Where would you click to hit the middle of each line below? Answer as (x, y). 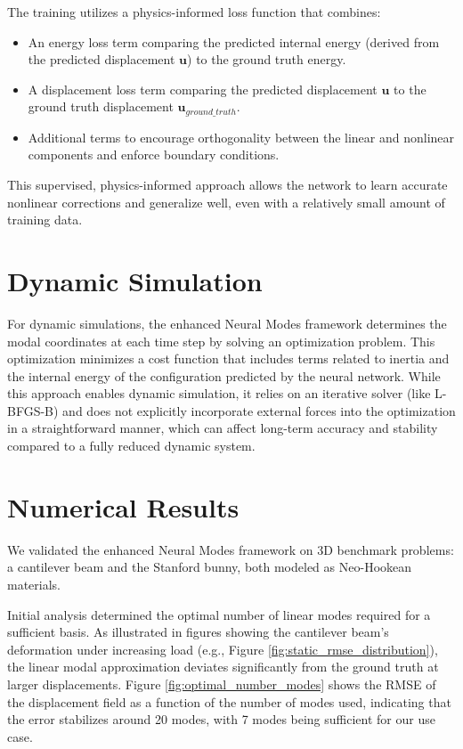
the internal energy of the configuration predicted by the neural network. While (224, 375)
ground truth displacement (101, 106)
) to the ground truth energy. (267, 59)
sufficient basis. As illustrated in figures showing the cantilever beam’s (198, 632)
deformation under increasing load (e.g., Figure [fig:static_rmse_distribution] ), (223, 649)
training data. (45, 220)
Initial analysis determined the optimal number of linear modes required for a (219, 614)
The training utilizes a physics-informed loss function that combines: (194, 12)
